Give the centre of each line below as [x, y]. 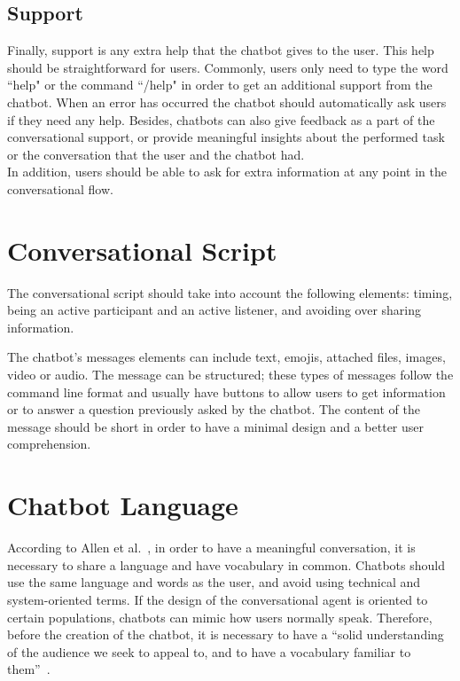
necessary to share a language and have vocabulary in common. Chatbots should [226, 564]
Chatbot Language [123, 505]
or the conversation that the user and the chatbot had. [156, 154]
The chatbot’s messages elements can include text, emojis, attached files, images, [226, 357]
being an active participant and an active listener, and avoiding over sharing [214, 310]
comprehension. [49, 444]
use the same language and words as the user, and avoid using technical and [214, 582]
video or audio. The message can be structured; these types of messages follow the [230, 375]
